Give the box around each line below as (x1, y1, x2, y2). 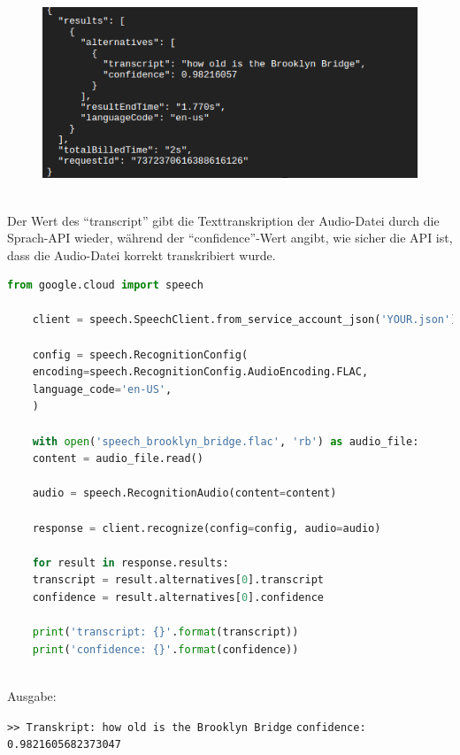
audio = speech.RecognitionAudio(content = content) (32, 487, 337, 500)
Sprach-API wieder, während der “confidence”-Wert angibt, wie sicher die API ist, (7, 228, 453, 247)
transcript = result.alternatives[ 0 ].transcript (32, 574, 324, 587)
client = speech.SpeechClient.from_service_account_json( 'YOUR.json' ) (32, 313, 457, 327)
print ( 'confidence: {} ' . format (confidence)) (32, 643, 299, 656)
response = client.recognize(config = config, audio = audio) (32, 521, 381, 535)
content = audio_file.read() (32, 452, 203, 466)
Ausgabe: (7, 686, 57, 705)
